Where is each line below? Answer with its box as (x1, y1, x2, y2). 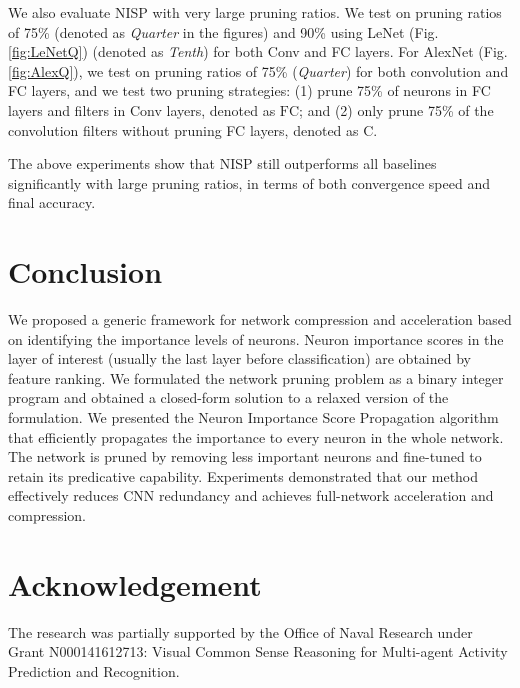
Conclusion (8, 251, 163, 292)
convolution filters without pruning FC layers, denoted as (8, 119, 359, 140)
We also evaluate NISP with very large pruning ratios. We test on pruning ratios (8, 2, 502, 22)
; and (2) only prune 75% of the (299, 99, 494, 120)
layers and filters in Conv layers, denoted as (8, 99, 276, 120)
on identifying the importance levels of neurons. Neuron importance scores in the (8, 328, 504, 349)
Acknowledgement (8, 563, 262, 604)
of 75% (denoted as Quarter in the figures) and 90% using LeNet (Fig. (8, 21, 439, 42)
